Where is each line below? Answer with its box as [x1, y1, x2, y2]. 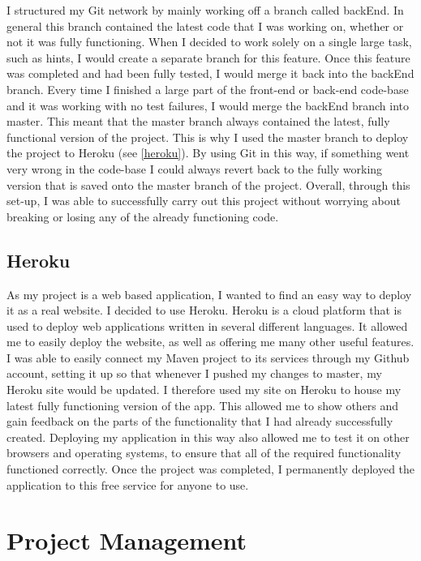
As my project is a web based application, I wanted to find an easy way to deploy [6, 285, 412, 302]
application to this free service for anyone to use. [6, 476, 249, 493]
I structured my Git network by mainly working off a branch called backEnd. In [6, 2, 404, 18]
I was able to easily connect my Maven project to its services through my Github [6, 349, 410, 366]
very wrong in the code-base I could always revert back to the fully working [6, 160, 383, 177]
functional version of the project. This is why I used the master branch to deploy [6, 128, 409, 145]
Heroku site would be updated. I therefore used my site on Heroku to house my [6, 381, 402, 398]
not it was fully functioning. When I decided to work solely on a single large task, [6, 33, 412, 50]
